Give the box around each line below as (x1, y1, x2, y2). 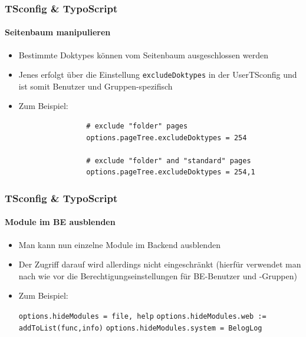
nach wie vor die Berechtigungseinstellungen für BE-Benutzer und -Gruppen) (18, 269, 297, 282)
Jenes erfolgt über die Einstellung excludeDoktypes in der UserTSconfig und (18, 68, 297, 81)
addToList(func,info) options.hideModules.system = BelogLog (18, 323, 262, 332)
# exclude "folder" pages (86, 122, 188, 131)
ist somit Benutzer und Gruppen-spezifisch (18, 80, 173, 92)
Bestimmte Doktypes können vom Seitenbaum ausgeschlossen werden (18, 48, 268, 61)
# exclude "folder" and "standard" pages (86, 156, 251, 165)
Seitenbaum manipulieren (5, 26, 111, 38)
